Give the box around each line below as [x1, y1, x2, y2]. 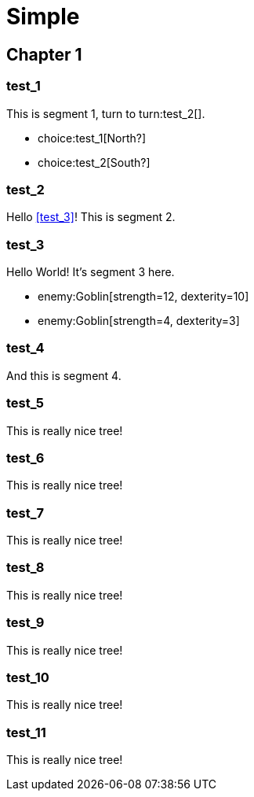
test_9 [6, 614, 45, 631]
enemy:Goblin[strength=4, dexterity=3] [38, 314, 240, 328]
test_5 [6, 395, 44, 411]
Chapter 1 [6, 44, 82, 65]
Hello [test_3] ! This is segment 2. [6, 210, 176, 224]
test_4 [6, 340, 45, 356]
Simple [6, 3, 80, 30]
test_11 [6, 724, 46, 740]
